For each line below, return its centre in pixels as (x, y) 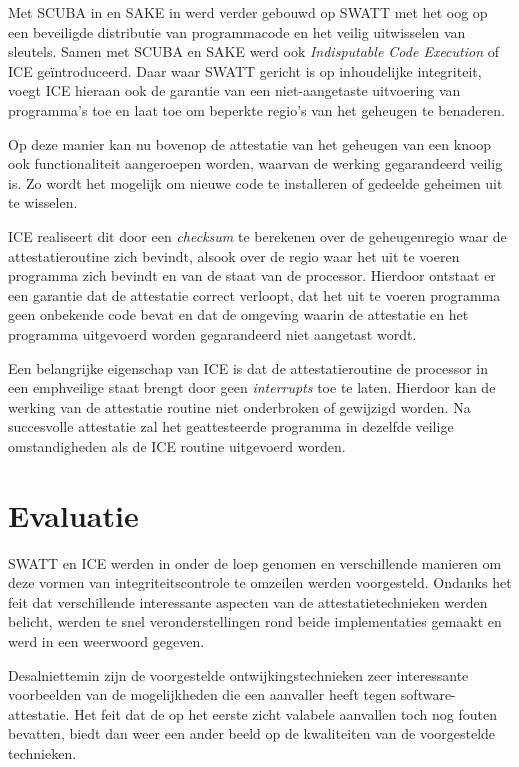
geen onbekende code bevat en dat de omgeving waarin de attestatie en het (238, 314)
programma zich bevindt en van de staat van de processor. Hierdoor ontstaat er (252, 275)
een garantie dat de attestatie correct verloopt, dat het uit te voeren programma (254, 294)
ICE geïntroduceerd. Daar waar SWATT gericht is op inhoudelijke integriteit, (245, 70)
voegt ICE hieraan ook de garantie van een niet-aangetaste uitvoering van (234, 90)
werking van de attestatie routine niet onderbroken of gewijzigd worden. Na (239, 406)
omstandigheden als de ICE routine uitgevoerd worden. (177, 445)
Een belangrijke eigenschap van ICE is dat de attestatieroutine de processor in (248, 367)
